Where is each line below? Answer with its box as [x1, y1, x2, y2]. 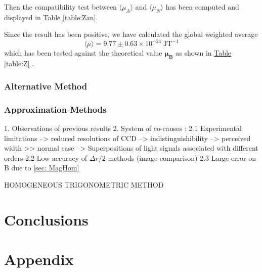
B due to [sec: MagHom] [4, 162, 79, 173]
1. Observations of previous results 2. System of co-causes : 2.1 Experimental [4, 122, 242, 133]
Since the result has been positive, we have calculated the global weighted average [4, 29, 258, 39]
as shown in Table [176, 48, 232, 58]
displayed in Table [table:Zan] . [4, 12, 98, 22]
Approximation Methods [4, 103, 107, 115]
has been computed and [165, 2, 239, 12]
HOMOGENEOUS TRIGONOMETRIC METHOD [4, 179, 164, 190]
